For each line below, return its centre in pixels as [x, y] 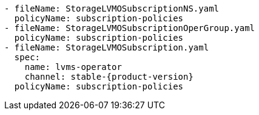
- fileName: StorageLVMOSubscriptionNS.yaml [112, 9]
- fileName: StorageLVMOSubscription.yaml [107, 47]
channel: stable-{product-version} [109, 77]
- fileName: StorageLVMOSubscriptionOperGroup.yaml [130, 28]
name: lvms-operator [73, 67]
